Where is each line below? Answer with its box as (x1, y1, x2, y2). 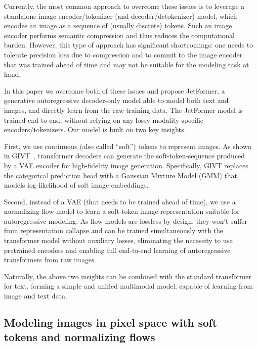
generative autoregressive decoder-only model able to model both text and (4, 95, 229, 105)
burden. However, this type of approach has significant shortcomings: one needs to (4, 40, 253, 50)
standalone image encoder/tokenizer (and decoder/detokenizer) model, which (4, 10, 237, 21)
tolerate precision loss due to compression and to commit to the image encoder (4, 49, 243, 59)
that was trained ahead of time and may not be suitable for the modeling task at (4, 59, 249, 69)
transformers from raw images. (4, 254, 96, 265)
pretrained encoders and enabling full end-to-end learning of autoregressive (4, 245, 231, 255)
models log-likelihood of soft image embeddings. (4, 180, 149, 190)
